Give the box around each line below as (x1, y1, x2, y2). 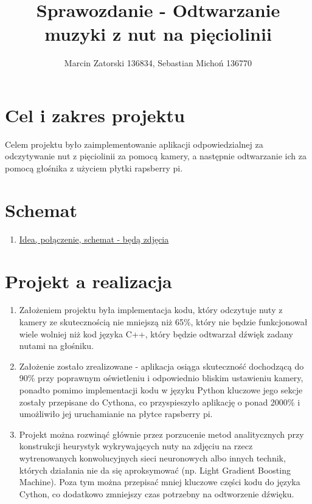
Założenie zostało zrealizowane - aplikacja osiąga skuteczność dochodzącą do (19, 359, 304, 372)
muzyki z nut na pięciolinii (44, 21, 272, 46)
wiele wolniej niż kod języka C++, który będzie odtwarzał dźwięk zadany (19, 327, 293, 340)
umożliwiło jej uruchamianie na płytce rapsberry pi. (19, 407, 213, 420)
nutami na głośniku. (19, 339, 94, 352)
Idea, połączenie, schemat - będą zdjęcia (19, 232, 169, 245)
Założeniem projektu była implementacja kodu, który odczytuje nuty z (19, 303, 283, 316)
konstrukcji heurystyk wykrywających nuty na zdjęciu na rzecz (19, 440, 253, 452)
